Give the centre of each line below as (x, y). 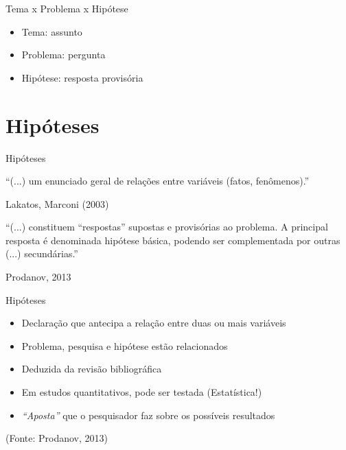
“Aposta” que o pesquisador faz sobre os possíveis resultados (148, 415)
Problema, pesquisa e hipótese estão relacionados (125, 345)
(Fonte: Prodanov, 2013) (57, 438)
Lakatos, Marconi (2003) (57, 203)
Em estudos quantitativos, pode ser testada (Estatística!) (142, 392)
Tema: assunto (52, 31)
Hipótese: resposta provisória (82, 77)
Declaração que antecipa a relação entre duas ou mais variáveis (154, 323)
